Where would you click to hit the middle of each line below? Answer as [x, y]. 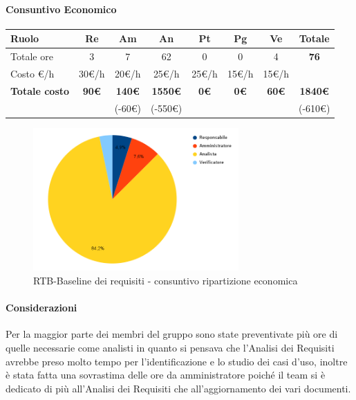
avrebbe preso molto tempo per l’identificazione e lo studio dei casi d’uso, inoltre [177, 361]
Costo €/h [32, 73]
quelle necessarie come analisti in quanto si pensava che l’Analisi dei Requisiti [170, 347]
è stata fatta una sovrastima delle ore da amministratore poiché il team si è [166, 375]
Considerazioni [41, 308]
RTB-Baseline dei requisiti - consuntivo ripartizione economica [166, 280]
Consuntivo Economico [61, 9]
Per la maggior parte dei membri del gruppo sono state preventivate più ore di [172, 334]
